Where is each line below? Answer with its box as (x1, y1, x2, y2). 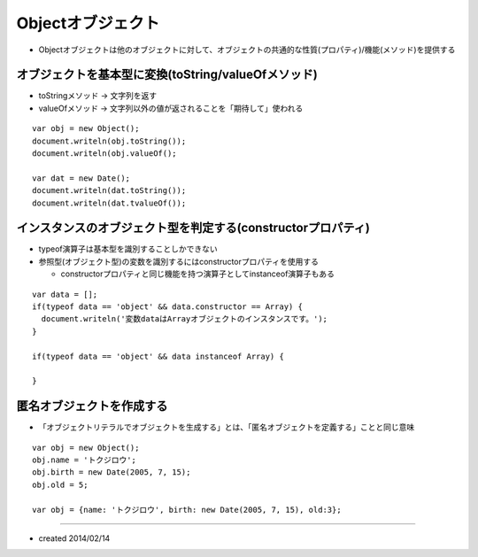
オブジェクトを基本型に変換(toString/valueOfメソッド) (16, 67, 318, 82)
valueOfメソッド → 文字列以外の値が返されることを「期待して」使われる (38, 103, 304, 113)
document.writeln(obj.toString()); (32, 135, 187, 146)
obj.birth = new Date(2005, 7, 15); (32, 468, 191, 477)
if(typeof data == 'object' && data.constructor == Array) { (32, 302, 303, 312)
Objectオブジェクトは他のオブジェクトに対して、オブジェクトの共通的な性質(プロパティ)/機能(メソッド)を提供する (38, 44, 456, 55)
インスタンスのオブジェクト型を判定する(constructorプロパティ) (16, 220, 371, 236)
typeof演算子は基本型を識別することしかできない (38, 244, 219, 254)
